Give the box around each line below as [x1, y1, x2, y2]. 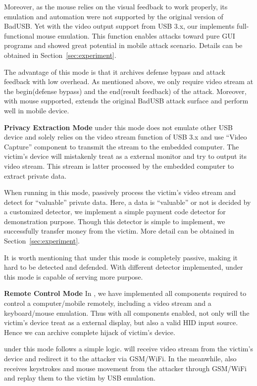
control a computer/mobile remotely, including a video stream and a [4, 298, 211, 308]
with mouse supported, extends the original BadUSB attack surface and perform [4, 96, 249, 106]
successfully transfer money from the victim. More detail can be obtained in [4, 226, 234, 236]
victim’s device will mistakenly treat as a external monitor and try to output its [4, 151, 247, 161]
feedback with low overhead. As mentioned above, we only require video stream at [4, 76, 254, 87]
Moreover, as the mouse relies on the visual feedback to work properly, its [4, 1, 228, 11]
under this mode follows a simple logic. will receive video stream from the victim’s [4, 343, 253, 354]
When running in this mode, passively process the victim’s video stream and [4, 187, 236, 197]
